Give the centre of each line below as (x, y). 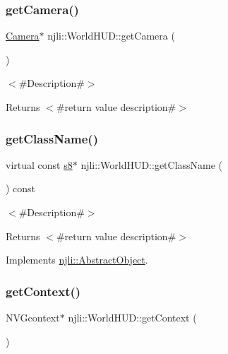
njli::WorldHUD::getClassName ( (152, 164)
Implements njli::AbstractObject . (77, 260)
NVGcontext (33, 317)
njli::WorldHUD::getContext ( (132, 317)
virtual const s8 (39, 164)
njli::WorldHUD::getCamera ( (111, 36)
